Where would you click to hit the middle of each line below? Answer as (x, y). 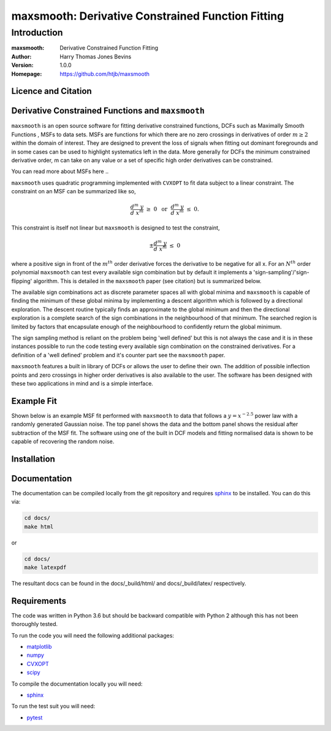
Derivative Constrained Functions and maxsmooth (108, 111)
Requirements (39, 601)
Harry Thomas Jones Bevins (96, 56)
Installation (33, 459)
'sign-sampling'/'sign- (281, 273)
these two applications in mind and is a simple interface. (82, 383)
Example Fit (34, 401)
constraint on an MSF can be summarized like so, (74, 191)
